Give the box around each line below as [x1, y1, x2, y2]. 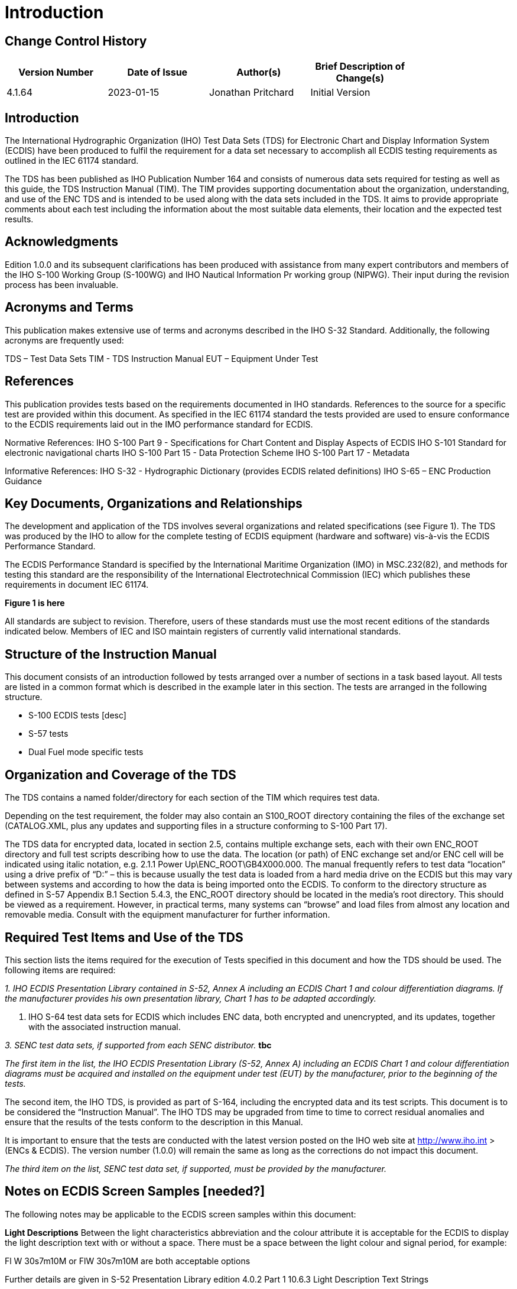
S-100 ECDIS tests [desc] [28, 710, 126, 721]
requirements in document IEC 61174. [5, 579, 149, 590]
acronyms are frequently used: [5, 335, 124, 345]
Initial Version [310, 86, 370, 99]
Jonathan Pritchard [209, 86, 294, 99]
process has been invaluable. [5, 279, 119, 290]
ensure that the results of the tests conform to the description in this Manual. [5, 1116, 303, 1127]
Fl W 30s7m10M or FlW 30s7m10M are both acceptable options [5, 1255, 251, 1266]
